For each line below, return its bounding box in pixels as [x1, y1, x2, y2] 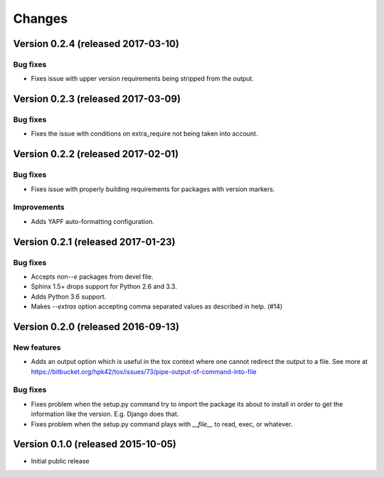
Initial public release [31, 457, 90, 466]
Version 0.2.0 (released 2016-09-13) [13, 321, 180, 333]
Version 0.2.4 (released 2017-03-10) [13, 38, 179, 50]
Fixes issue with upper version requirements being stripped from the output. [31, 75, 254, 83]
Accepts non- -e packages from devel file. [31, 272, 154, 281]
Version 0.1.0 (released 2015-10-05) [13, 438, 177, 451]
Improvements [13, 203, 65, 213]
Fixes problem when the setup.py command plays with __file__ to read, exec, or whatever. [31, 419, 293, 428]
